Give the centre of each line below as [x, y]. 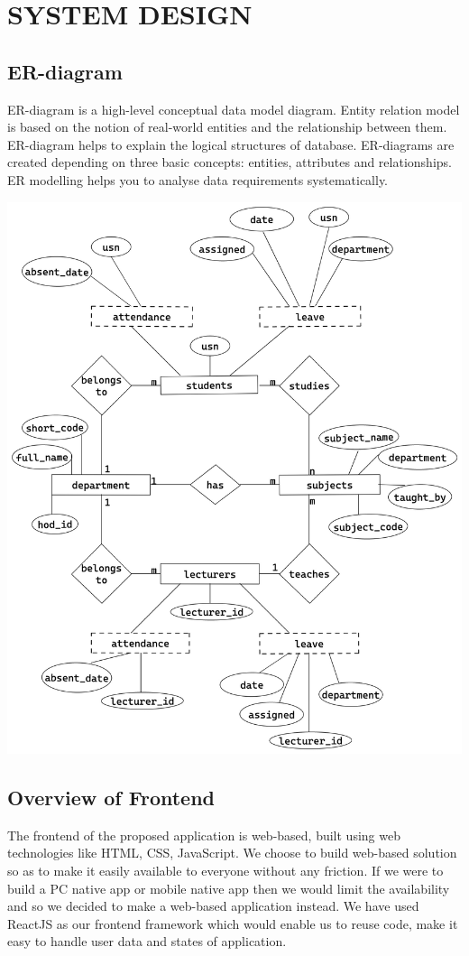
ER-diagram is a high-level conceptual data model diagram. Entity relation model [234, 109]
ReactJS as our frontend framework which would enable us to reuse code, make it [233, 923]
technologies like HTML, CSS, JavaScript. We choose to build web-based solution [232, 853]
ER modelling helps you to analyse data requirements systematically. [198, 179]
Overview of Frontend [111, 798]
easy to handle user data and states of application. [147, 941]
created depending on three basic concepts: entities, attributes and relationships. [230, 162]
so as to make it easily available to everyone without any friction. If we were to [225, 871]
